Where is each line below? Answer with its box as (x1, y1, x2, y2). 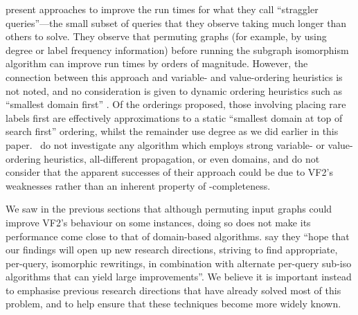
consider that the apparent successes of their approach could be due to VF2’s (6, 165, 333, 179)
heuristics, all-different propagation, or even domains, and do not (44, 151, 320, 165)
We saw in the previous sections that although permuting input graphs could (6, 201, 332, 216)
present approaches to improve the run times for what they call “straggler (6, 2, 319, 16)
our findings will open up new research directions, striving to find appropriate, (6, 242, 338, 257)
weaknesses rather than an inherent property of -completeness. (6, 178, 271, 192)
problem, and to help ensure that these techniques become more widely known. (6, 296, 341, 311)
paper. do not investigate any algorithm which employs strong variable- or (6, 137, 325, 152)
